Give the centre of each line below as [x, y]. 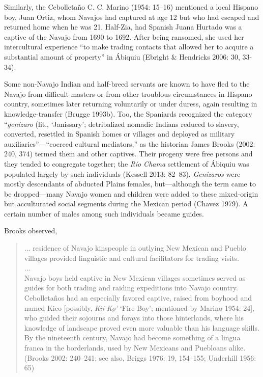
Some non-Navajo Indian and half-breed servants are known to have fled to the [127, 84]
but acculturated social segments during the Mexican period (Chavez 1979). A [126, 204]
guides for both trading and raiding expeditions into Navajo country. [131, 288]
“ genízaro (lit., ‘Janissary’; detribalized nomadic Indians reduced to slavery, [122, 124]
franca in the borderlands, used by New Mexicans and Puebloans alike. [135, 347]
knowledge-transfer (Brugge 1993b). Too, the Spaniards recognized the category [128, 113]
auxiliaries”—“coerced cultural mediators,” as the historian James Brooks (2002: [130, 143]
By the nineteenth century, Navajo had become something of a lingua [132, 338]
